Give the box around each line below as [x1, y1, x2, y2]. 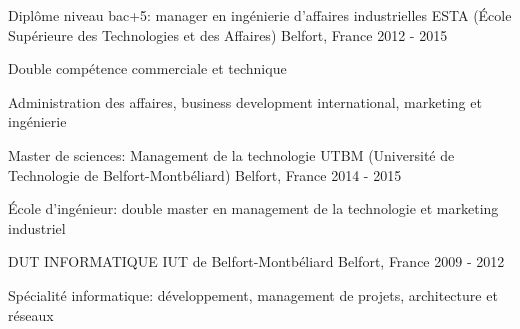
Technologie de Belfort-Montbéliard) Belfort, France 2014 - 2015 [8, 164, 402, 185]
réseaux [8, 304, 54, 325]
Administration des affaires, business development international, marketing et [8, 91, 482, 112]
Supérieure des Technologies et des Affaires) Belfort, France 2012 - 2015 [8, 24, 448, 45]
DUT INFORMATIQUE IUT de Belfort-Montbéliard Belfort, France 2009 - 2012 [8, 251, 505, 272]
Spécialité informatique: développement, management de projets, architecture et [8, 284, 498, 305]
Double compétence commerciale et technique [8, 58, 287, 79]
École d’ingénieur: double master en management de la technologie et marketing [8, 198, 499, 219]
